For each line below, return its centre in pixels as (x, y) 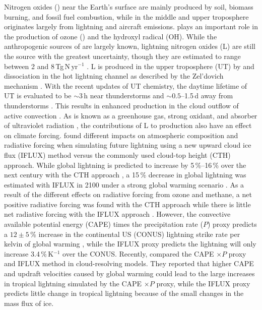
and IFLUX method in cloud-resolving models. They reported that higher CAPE (129, 263)
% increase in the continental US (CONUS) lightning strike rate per (135, 234)
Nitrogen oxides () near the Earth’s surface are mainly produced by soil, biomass (129, 7)
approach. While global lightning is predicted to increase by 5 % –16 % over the (125, 165)
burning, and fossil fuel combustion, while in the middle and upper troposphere (126, 16)
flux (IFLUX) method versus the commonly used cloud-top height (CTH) (117, 154)
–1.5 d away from (207, 96)
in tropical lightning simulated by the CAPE (73, 283)
